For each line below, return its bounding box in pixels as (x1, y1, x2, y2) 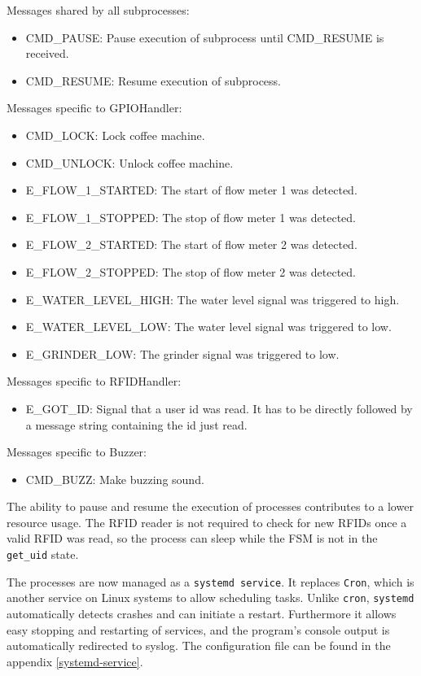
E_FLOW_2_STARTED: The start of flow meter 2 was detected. (25, 236, 357, 253)
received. (25, 45, 69, 62)
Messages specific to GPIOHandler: (7, 99, 182, 116)
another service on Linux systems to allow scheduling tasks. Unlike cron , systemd (7, 589, 414, 606)
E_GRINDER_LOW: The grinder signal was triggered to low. (25, 345, 340, 362)
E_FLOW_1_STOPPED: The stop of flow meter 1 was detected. (25, 208, 356, 225)
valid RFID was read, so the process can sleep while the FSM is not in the (7, 530, 378, 547)
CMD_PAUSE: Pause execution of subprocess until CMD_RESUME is (25, 28, 384, 46)
